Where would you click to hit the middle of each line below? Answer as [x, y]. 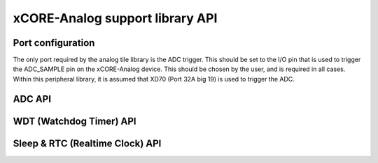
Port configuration [54, 43]
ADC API [32, 99]
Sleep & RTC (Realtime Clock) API [87, 143]
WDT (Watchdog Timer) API [75, 121]
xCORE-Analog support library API [115, 18]
